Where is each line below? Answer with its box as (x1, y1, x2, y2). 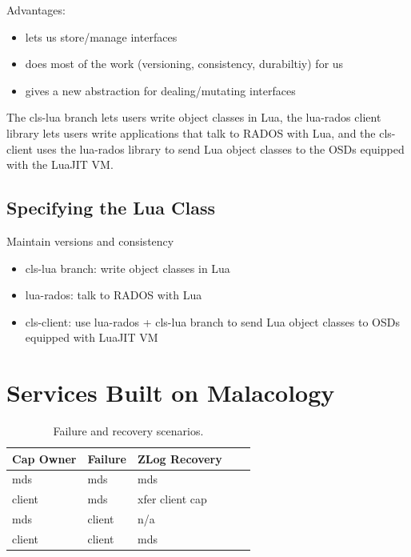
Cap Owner (12, 450, 77, 467)
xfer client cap (137, 491, 207, 507)
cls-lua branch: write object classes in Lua (25, 259, 230, 276)
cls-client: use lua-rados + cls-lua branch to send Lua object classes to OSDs (25, 313, 400, 330)
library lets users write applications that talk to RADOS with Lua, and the (6, 124, 376, 141)
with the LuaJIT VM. (6, 156, 114, 173)
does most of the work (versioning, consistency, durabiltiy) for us (25, 55, 344, 72)
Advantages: (6, 2, 66, 18)
